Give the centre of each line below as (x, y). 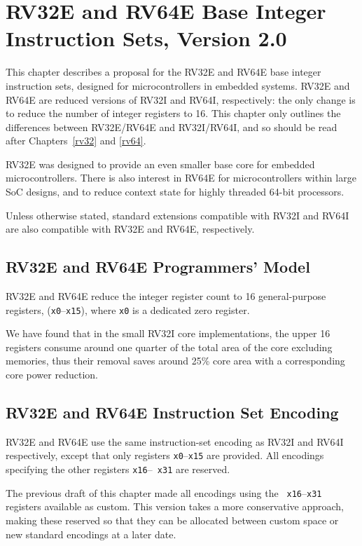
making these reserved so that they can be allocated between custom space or (172, 520)
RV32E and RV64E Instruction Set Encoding (172, 412)
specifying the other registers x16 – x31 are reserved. (118, 469)
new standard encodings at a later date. (91, 534)
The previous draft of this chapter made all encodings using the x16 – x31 (164, 492)
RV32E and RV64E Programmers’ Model (158, 267)
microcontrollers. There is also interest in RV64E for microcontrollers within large (181, 178)
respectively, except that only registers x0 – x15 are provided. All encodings (165, 455)
